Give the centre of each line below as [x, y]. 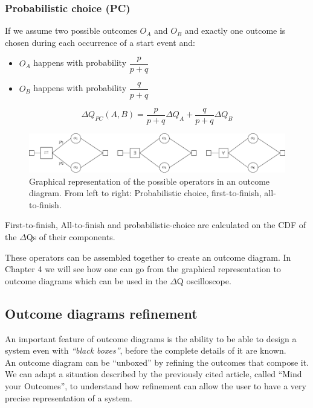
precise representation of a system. [69, 397]
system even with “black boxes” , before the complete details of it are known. [146, 350]
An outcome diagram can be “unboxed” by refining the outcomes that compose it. [157, 362]
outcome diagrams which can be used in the [86, 280]
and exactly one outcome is [235, 30]
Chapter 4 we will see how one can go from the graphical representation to [143, 269]
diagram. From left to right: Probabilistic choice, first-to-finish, [145, 193]
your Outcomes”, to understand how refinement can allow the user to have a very [156, 385]
